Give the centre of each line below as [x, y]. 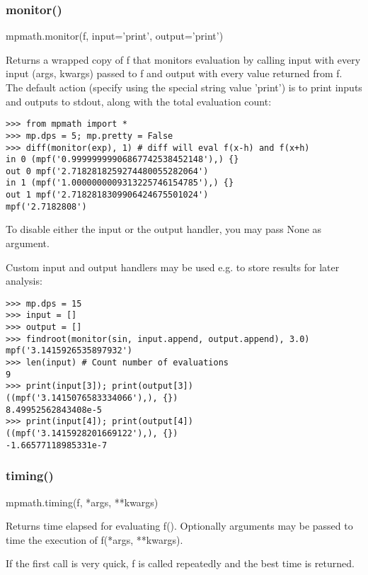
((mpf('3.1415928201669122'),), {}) [92, 434]
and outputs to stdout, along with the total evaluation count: [139, 101]
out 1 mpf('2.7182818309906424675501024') [107, 195]
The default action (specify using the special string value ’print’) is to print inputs [184, 87]
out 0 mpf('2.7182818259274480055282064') [107, 171]
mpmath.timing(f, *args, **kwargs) [82, 502]
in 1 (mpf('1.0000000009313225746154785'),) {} [120, 183]
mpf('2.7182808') [46, 206]
